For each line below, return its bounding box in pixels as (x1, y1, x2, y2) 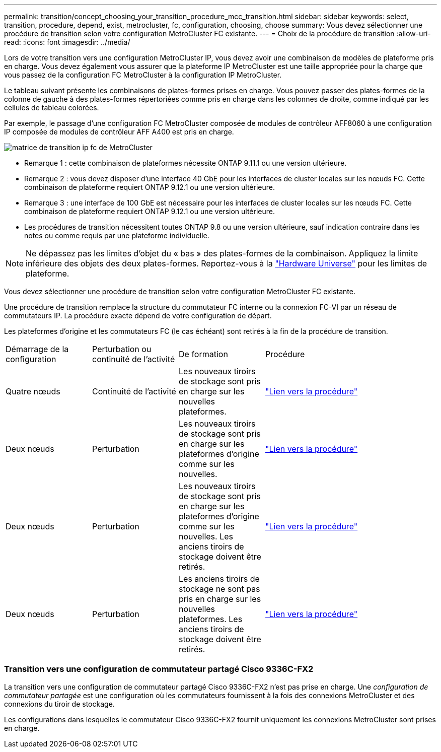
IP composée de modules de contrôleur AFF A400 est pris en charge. (4, 127, 234, 136)
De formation (179, 349, 228, 359)
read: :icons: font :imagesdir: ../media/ (4, 38, 130, 46)
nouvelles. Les (179, 531, 233, 541)
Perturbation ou (92, 344, 152, 354)
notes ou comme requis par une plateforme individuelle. (24, 231, 209, 240)
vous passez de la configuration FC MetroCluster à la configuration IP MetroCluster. (4, 71, 282, 79)
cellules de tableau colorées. (4, 103, 99, 112)
